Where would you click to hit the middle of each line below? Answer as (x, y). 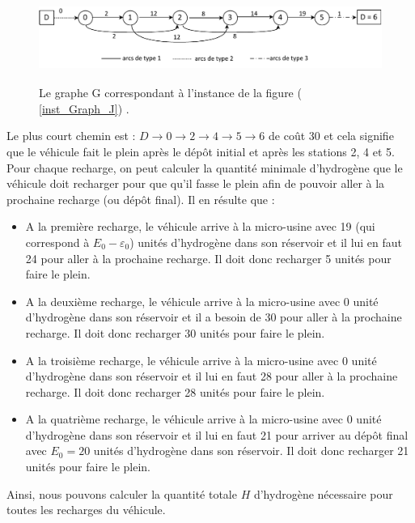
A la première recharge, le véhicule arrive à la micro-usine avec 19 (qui (200, 226)
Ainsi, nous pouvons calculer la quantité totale (122, 493)
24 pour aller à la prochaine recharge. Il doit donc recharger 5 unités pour (208, 258)
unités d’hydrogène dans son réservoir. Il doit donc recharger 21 (251, 451)
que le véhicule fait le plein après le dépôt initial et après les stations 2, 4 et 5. (201, 151)
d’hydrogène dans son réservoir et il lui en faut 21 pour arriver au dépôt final (217, 434)
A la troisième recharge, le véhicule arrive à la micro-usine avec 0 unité (201, 360)
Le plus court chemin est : (71, 136)
